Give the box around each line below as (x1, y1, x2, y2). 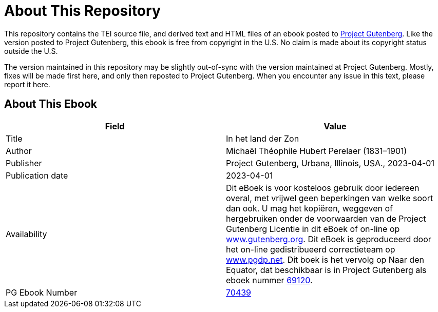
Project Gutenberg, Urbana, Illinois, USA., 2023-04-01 (226, 158, 434, 168)
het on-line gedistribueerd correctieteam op (226, 244, 395, 255)
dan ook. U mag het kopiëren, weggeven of (226, 203, 393, 213)
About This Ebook (4, 98, 97, 111)
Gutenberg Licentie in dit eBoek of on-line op (226, 223, 400, 234)
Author (6, 145, 32, 156)
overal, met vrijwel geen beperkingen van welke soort (226, 192, 433, 203)
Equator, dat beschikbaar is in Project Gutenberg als (226, 264, 427, 275)
